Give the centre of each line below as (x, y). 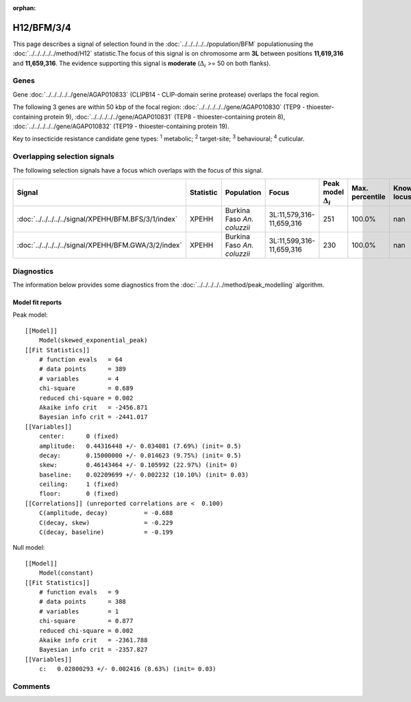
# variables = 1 (79, 611)
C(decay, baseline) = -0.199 (106, 532)
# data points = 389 (83, 369)
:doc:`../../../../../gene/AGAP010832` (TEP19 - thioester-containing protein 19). (121, 126)
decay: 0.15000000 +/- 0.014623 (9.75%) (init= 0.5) (140, 455)
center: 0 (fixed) (79, 436)
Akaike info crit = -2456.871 (93, 407)
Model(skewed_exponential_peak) (93, 340)
